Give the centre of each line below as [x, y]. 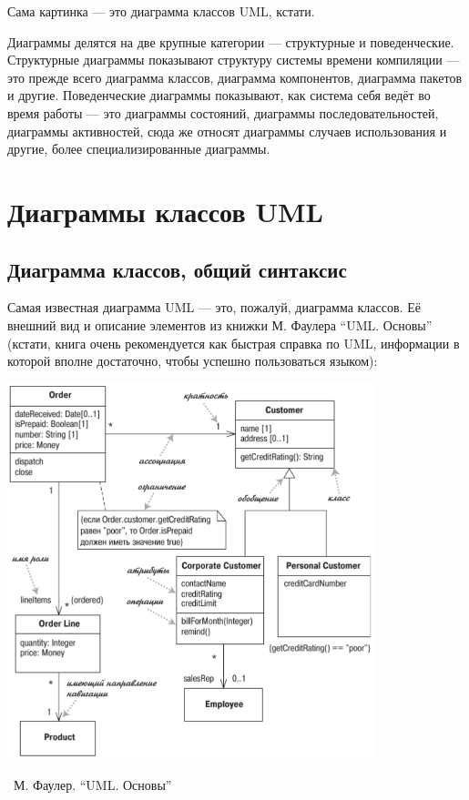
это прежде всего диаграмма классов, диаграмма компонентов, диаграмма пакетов [234, 77]
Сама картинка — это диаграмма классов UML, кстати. [161, 11]
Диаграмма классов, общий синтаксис [177, 269]
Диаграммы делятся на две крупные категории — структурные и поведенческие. [231, 41]
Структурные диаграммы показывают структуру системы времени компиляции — [234, 60]
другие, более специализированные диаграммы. [139, 149]
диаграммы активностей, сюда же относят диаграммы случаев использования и [227, 131]
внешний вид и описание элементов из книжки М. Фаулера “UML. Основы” [220, 324]
